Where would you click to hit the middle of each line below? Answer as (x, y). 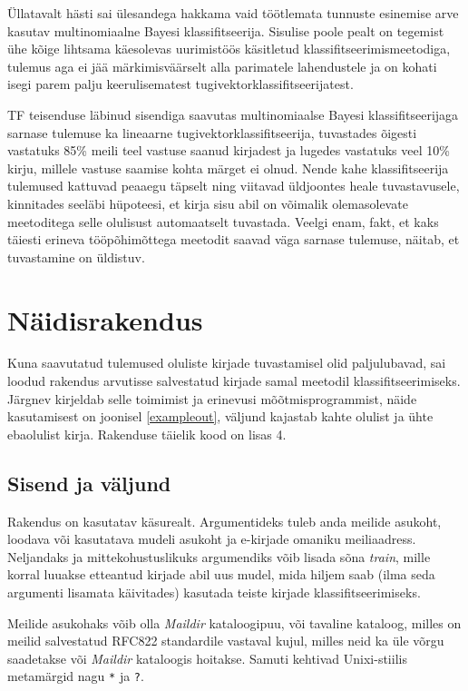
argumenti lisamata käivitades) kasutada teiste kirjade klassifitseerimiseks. (214, 592)
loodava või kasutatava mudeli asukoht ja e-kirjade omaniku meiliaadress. (212, 539)
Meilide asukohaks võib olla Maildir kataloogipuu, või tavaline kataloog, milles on (234, 622)
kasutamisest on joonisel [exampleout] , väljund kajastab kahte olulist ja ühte (220, 416)
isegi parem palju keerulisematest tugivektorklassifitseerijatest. (180, 84)
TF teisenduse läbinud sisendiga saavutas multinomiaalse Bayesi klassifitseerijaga (233, 114)
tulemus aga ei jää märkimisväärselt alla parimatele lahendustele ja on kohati (222, 66)
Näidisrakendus (105, 319)
